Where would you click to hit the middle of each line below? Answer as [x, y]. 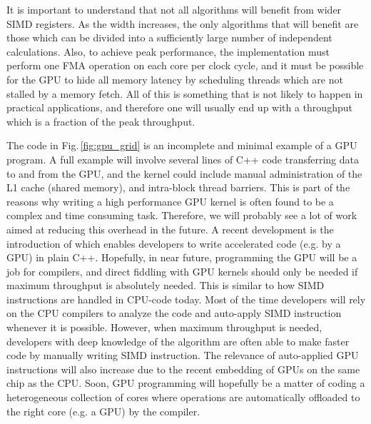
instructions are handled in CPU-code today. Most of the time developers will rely [186, 299]
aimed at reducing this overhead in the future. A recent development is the [170, 229]
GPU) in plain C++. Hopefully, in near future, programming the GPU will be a [182, 257]
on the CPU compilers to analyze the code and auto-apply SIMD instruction [174, 313]
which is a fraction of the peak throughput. [101, 121]
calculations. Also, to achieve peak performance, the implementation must [168, 51]
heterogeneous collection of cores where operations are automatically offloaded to [183, 397]
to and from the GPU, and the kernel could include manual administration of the [184, 173]
